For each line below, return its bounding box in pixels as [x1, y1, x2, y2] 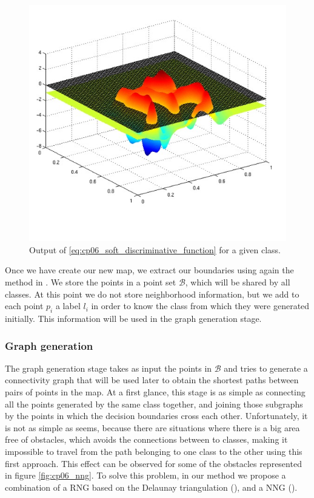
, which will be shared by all [185, 276, 290, 288]
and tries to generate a [224, 361, 308, 374]
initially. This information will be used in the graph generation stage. [5, 312, 262, 325]
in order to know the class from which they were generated [91, 299, 310, 312]
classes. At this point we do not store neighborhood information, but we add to [5, 287, 299, 300]
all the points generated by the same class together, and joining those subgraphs [5, 397, 303, 410]
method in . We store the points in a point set [5, 276, 176, 288]
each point [5, 299, 44, 312]
